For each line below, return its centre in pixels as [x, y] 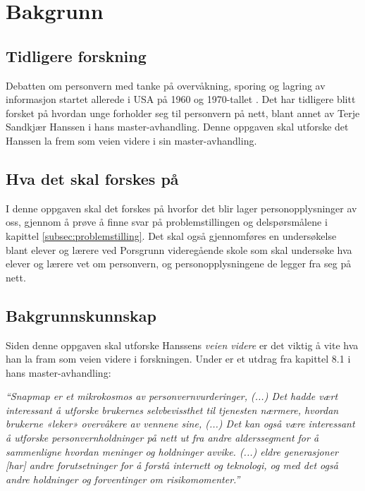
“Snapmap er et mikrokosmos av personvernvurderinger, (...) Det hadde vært [172, 396]
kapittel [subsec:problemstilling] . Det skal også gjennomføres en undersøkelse [171, 235]
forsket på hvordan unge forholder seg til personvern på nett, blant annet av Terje [183, 113]
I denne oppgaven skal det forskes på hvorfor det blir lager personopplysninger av [181, 208]
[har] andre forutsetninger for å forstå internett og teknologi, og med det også [172, 465]
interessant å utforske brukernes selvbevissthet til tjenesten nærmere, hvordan [172, 410]
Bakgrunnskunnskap [81, 315]
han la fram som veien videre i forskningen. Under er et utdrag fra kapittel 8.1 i [178, 359]
